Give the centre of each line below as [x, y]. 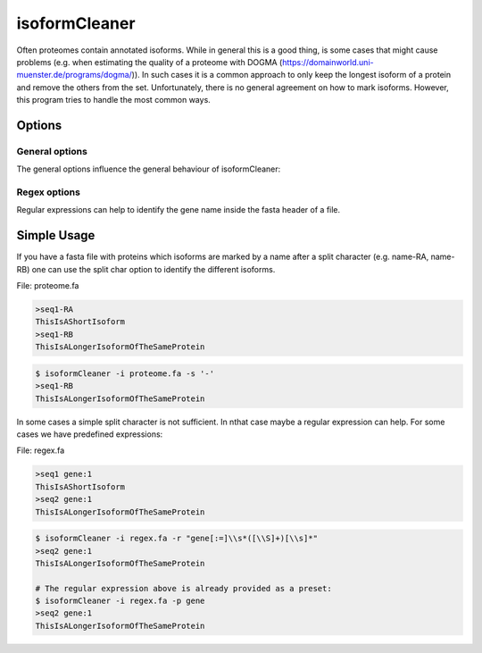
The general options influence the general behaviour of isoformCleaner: [149, 169]
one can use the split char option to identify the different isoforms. [154, 269]
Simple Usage [56, 235]
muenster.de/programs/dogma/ [75, 75]
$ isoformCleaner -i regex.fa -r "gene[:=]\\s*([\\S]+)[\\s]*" [177, 539]
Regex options [48, 192]
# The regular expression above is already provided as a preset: [183, 588]
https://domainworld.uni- [328, 62]
